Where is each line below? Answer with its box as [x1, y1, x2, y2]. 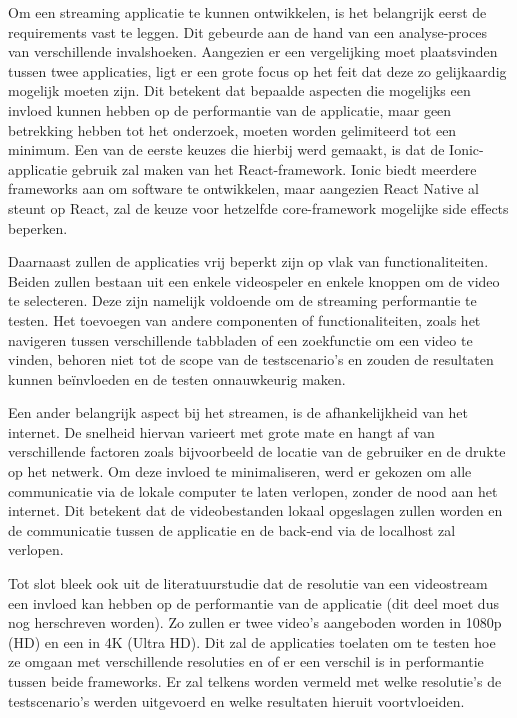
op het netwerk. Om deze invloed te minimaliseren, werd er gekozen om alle [8, 461, 472, 482]
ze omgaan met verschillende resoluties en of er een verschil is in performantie [8, 651, 484, 672]
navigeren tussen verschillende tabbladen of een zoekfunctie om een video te [8, 329, 473, 350]
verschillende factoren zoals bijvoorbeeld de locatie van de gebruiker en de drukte [8, 441, 506, 462]
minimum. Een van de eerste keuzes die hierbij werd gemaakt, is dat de [8, 139, 445, 160]
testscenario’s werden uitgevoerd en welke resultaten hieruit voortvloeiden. [8, 690, 465, 711]
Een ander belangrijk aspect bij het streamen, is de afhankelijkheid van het [8, 402, 468, 423]
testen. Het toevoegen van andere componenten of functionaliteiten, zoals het [8, 309, 481, 330]
